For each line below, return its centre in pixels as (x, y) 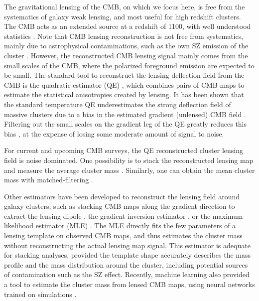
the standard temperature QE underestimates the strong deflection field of (118, 104)
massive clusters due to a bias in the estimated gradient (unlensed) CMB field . (125, 114)
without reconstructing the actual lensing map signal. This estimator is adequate (127, 245)
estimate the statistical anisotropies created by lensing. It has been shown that (124, 94)
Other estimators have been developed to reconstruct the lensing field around (122, 196)
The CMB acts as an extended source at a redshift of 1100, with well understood (128, 26)
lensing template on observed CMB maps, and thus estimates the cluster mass (123, 235)
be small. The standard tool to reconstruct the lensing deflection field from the (124, 75)
